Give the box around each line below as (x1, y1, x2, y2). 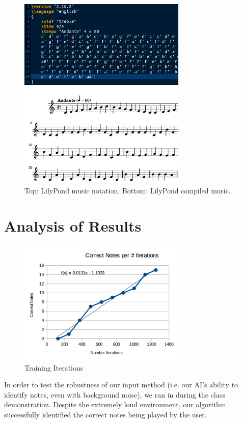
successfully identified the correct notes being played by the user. (4, 409, 207, 420)
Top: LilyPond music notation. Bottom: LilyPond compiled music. (24, 185, 231, 195)
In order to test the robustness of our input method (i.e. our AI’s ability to (4, 379, 238, 390)
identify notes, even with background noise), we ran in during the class (4, 389, 225, 400)
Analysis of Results (4, 215, 142, 236)
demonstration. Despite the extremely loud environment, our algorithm (4, 399, 226, 410)
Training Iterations (24, 362, 84, 373)
